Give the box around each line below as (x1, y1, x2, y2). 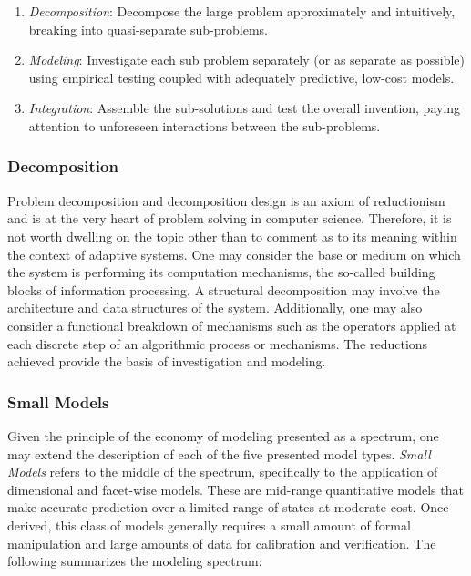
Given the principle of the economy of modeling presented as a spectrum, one (7, 426, 439, 445)
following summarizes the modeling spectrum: (7, 551, 262, 571)
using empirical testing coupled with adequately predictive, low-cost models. (28, 67, 455, 87)
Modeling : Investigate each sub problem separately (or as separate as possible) (28, 50, 466, 69)
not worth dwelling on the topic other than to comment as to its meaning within (7, 226, 457, 245)
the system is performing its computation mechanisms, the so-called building (7, 262, 435, 282)
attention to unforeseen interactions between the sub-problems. (28, 116, 381, 135)
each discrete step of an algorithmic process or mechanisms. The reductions (7, 334, 428, 353)
